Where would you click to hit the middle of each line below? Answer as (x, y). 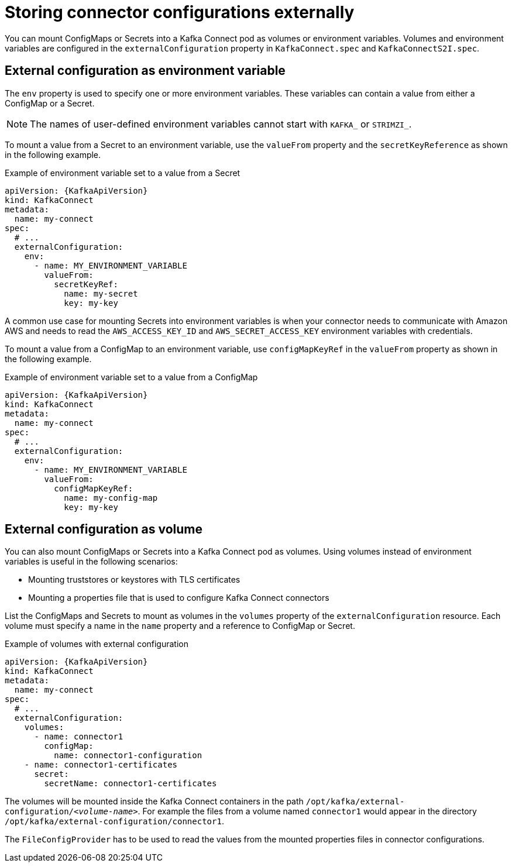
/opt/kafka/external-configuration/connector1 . (114, 821)
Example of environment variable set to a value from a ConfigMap (131, 377)
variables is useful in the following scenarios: (91, 562)
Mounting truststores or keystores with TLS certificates (134, 580)
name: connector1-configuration (128, 756)
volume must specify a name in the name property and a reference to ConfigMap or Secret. (180, 626)
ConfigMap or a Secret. (50, 103)
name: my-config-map (111, 498)
